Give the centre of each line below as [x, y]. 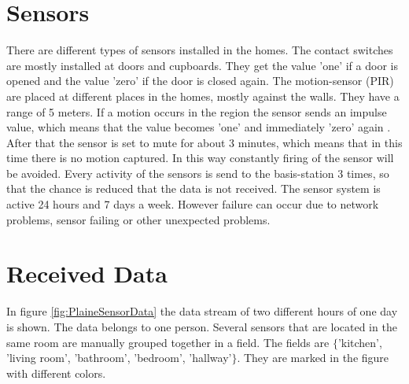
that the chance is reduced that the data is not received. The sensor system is [193, 188]
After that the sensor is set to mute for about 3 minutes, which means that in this [204, 142]
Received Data [87, 273]
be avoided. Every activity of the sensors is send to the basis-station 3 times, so [198, 173]
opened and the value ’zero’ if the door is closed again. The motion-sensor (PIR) [200, 81]
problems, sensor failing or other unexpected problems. [138, 219]
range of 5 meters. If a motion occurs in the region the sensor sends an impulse [197, 111]
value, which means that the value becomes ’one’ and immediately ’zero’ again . [199, 127]
